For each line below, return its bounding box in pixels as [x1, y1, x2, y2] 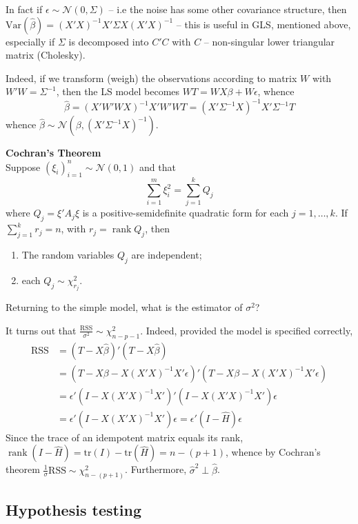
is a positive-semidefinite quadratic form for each [82, 205, 289, 220]
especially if [6, 34, 55, 48]
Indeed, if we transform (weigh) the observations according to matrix [6, 70, 297, 85]
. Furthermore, [125, 462, 187, 476]
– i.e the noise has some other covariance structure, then [108, 2, 347, 16]
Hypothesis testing [6, 498, 142, 520]
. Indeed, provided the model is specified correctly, [140, 323, 353, 337]
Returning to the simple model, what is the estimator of [6, 300, 243, 314]
